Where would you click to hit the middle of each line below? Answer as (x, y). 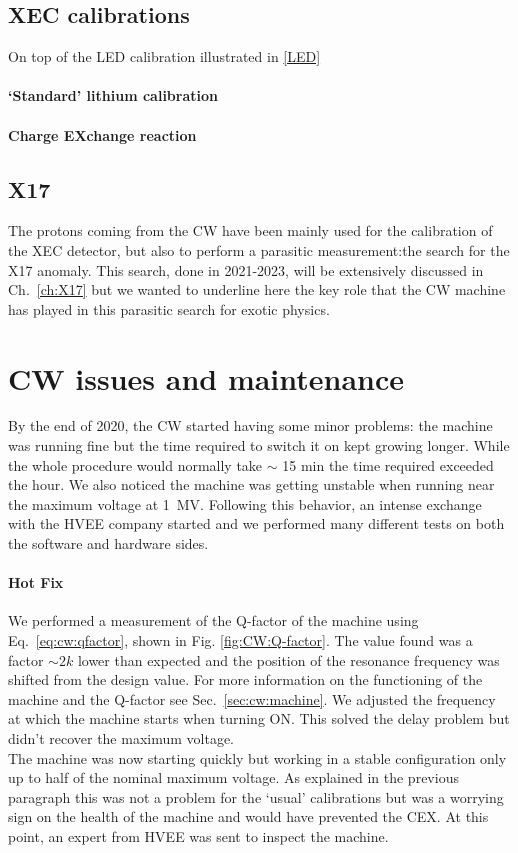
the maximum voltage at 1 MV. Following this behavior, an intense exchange (245, 503)
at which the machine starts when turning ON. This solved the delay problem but (259, 718)
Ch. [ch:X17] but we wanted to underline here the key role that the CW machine (257, 289)
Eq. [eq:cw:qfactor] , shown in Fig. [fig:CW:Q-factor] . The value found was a (240, 640)
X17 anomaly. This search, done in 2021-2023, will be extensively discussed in (246, 269)
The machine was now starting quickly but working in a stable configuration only (257, 757)
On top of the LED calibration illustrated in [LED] (164, 56)
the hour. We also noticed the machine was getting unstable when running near (251, 484)
